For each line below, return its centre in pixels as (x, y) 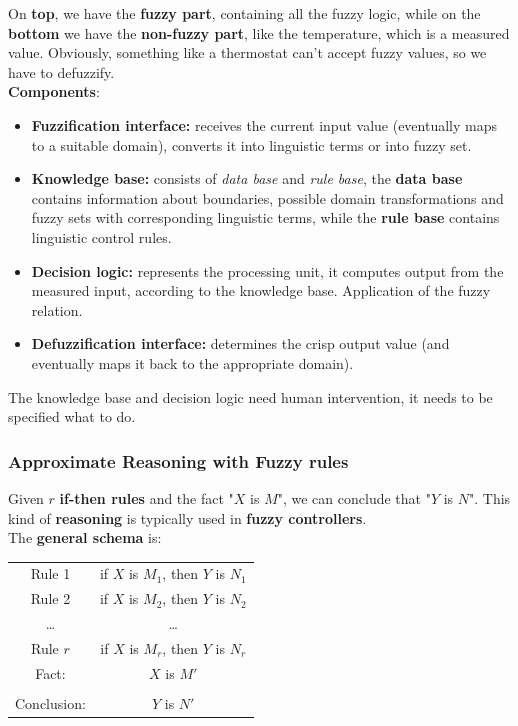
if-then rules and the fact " (146, 497)
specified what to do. (72, 416)
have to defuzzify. (61, 71)
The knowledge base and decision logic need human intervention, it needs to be (250, 396)
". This (490, 497)
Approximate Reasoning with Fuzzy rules (178, 460)
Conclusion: (50, 702)
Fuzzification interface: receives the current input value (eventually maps (264, 124)
